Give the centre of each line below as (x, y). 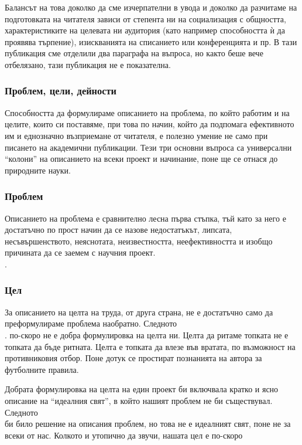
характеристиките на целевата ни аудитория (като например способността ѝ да (145, 30)
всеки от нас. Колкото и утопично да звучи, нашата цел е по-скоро (124, 435)
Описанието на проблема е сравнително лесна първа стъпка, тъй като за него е (145, 218)
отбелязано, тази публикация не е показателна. (88, 64)
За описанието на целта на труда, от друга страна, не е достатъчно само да (139, 312)
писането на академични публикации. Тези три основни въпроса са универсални (148, 147)
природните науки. (38, 170)
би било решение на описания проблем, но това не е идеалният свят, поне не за (148, 424)
